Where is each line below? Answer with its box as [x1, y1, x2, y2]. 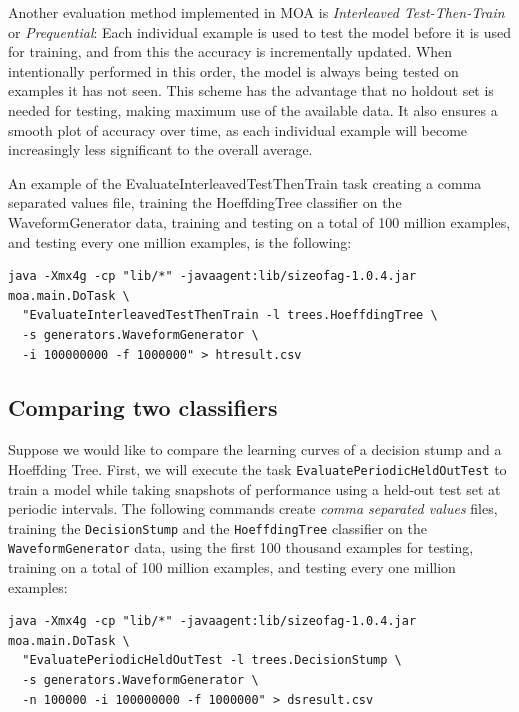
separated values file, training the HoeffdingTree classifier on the [8, 192, 402, 213]
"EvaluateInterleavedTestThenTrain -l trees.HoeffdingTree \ [22, 308, 438, 323]
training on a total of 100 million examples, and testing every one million [8, 557, 456, 578]
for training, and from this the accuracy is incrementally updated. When [8, 41, 453, 62]
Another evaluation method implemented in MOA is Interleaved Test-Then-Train [8, 2, 505, 22]
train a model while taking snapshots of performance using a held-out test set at [8, 478, 501, 499]
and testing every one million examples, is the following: [8, 231, 352, 252]
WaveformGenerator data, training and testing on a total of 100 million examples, [8, 211, 511, 232]
